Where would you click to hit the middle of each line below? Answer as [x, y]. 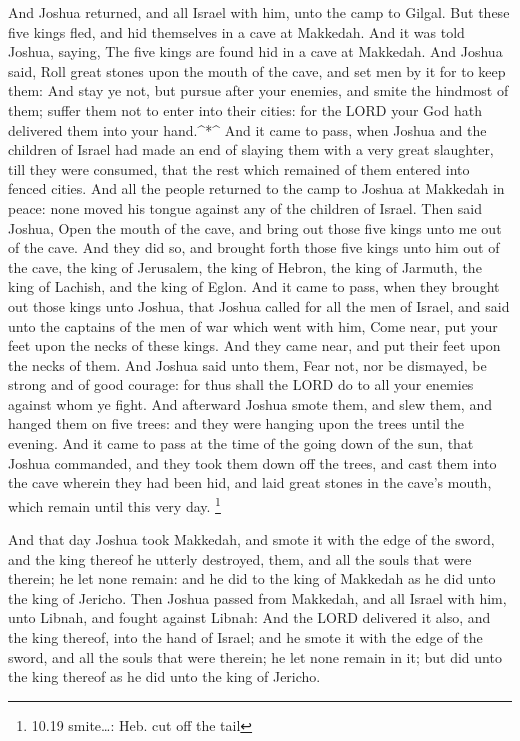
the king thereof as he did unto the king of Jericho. [164, 676]
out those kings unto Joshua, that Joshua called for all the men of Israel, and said [259, 305]
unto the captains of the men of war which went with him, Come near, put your [253, 325]
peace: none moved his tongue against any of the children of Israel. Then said [245, 207]
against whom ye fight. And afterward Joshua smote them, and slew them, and [250, 403]
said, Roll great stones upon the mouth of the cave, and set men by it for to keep [257, 70]
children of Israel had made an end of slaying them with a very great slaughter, [251, 149]
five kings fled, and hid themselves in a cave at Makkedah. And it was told [236, 31]
